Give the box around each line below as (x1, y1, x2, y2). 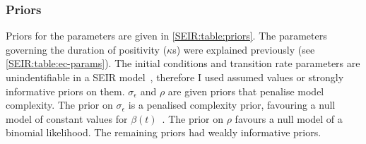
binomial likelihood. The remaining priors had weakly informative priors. (6, 125, 321, 140)
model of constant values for (6, 111, 128, 126)
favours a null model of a (235, 111, 343, 126)
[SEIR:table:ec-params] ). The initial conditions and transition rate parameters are (6, 56, 360, 71)
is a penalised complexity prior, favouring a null (128, 97, 336, 112)
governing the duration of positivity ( (6, 42, 167, 56)
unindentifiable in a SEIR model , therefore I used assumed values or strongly (6, 70, 344, 84)
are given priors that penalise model (167, 83, 324, 98)
